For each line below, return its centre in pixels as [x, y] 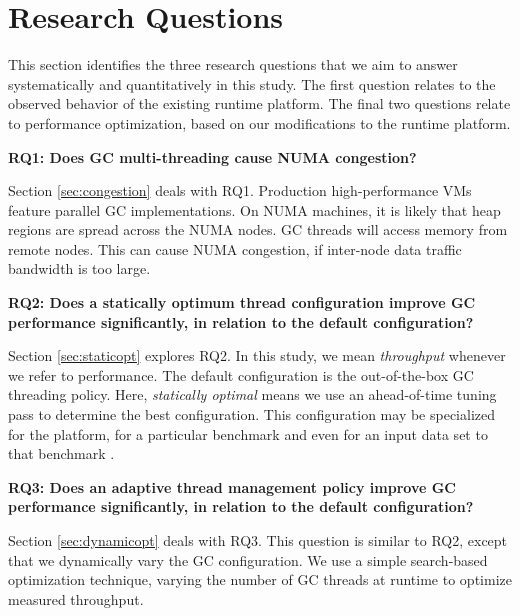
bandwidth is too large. [79, 268]
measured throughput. [76, 598]
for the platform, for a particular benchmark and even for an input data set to [248, 433]
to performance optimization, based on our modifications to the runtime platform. [259, 122]
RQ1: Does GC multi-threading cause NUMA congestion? [212, 156]
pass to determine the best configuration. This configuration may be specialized [252, 414]
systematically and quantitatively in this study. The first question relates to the [252, 83]
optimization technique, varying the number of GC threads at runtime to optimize [260, 579]
